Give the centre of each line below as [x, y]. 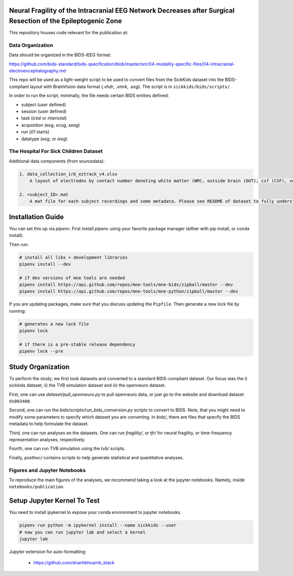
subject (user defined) [43, 105]
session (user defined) [44, 111]
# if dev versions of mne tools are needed [72, 278]
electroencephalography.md [37, 71]
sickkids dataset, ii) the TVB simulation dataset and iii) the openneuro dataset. [87, 385]
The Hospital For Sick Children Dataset [56, 151]
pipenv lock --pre [41, 351]
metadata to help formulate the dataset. [49, 424]
